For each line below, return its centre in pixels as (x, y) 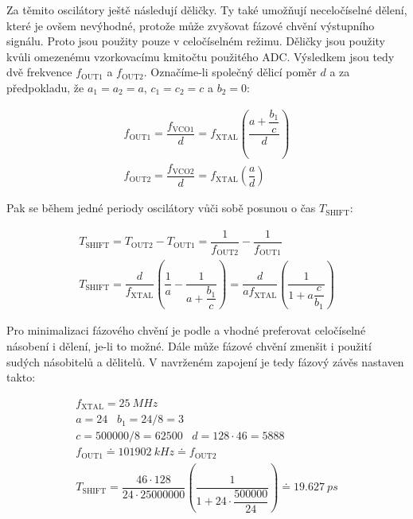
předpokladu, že (45, 87)
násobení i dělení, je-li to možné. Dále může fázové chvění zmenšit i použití (189, 345)
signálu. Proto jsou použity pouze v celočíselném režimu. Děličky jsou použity (196, 41)
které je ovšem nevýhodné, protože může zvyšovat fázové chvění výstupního (191, 25)
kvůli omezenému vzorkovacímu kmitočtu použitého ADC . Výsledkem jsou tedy (201, 56)
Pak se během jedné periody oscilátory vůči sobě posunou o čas (161, 208)
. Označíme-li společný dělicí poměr (230, 72)
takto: (21, 377)
